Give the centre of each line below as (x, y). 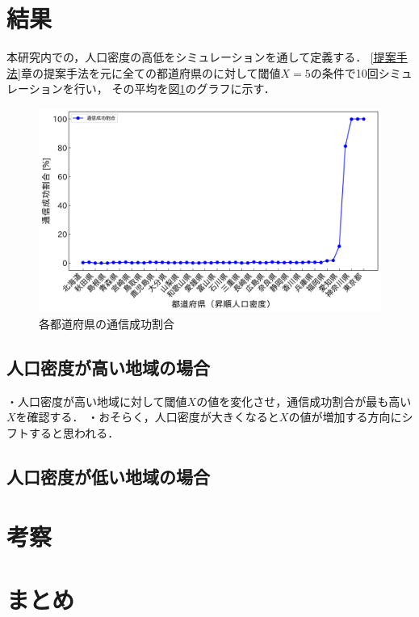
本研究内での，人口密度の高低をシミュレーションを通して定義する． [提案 (201, 57)
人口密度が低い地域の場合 (108, 477)
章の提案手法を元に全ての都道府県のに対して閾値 (151, 72)
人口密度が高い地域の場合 (108, 368)
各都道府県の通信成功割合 (107, 324)
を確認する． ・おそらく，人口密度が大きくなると (147, 417)
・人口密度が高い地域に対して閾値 (97, 401)
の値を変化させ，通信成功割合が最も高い (304, 401)
